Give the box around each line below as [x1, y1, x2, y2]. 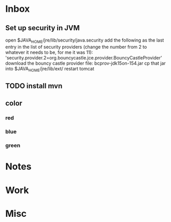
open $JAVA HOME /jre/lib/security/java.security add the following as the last [5, 37, 164, 44]
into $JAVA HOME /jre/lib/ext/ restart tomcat [5, 65, 94, 73]
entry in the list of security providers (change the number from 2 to [5, 44, 147, 50]
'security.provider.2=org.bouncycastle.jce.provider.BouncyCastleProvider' [5, 54, 162, 60]
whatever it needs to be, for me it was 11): [5, 49, 93, 55]
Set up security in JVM [5, 24, 80, 32]
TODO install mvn [5, 82, 63, 90]
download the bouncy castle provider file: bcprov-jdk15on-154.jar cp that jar [5, 60, 166, 66]
